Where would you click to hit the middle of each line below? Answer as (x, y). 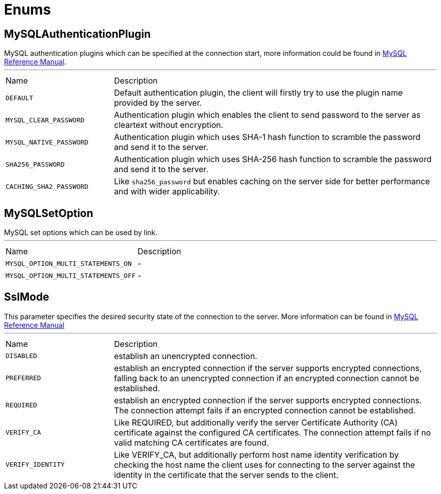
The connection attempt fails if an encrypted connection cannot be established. (265, 410)
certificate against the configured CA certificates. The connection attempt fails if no (272, 432)
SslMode (27, 297)
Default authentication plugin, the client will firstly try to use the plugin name (258, 93)
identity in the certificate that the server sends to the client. (226, 475)
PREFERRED (23, 378)
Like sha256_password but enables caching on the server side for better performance (272, 182)
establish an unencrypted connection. (186, 356)
